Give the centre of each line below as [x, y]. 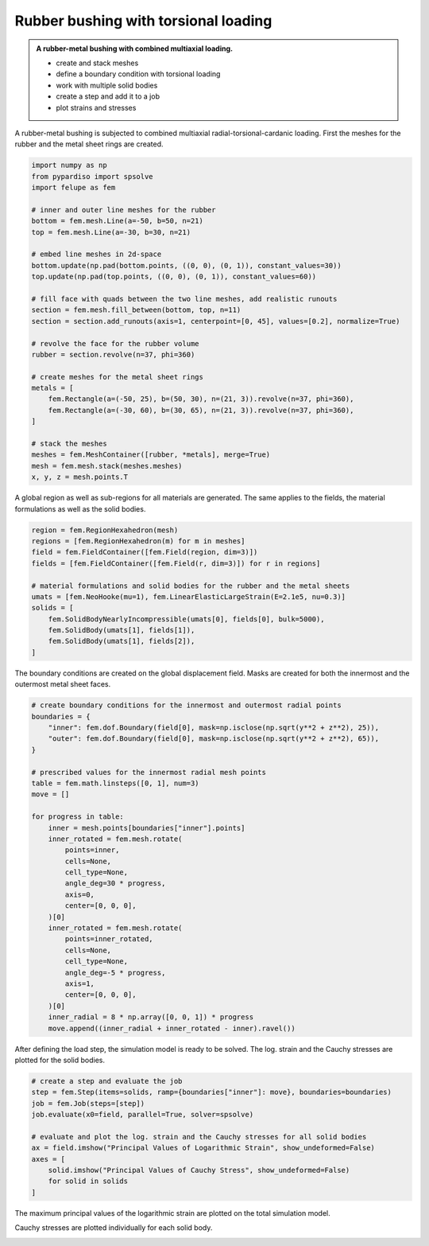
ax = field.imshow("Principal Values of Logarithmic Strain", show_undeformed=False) [203, 1148]
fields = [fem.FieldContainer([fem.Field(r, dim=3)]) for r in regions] [176, 563]
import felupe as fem [73, 188]
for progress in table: [78, 817]
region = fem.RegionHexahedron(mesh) [105, 530]
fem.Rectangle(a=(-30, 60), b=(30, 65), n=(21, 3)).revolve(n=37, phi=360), [201, 410]
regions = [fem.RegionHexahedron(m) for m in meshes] [138, 541]
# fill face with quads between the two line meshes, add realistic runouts [184, 299]
